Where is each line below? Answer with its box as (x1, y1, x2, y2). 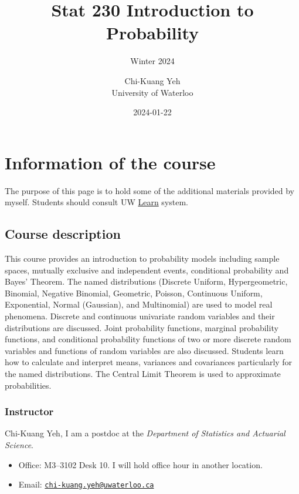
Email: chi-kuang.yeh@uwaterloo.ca (18, 478, 154, 490)
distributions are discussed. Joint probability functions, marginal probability (5, 321, 278, 333)
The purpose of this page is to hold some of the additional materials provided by (5, 184, 295, 196)
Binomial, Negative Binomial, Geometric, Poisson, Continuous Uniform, (5, 286, 263, 299)
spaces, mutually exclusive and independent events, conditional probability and (5, 263, 289, 276)
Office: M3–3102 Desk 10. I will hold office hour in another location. (18, 458, 263, 470)
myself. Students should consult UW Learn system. (5, 196, 188, 208)
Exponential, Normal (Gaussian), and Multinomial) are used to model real (5, 298, 273, 311)
